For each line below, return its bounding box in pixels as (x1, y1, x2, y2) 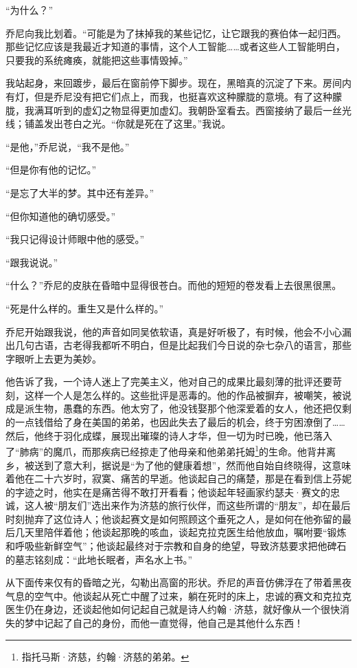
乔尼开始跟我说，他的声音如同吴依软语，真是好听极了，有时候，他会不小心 (5, 324, 342, 338)
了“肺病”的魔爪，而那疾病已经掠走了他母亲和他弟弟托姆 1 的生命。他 (5, 442, 308, 458)
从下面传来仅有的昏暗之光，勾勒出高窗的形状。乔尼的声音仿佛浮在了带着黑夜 (5, 575, 352, 590)
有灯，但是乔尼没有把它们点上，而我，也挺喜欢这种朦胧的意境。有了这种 (5, 89, 332, 103)
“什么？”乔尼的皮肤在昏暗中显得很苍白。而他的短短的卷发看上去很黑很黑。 (5, 278, 342, 292)
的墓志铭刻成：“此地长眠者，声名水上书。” (5, 552, 193, 566)
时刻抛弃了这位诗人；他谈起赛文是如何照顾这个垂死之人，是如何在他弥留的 (5, 511, 342, 526)
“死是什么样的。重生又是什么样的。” (5, 301, 164, 315)
